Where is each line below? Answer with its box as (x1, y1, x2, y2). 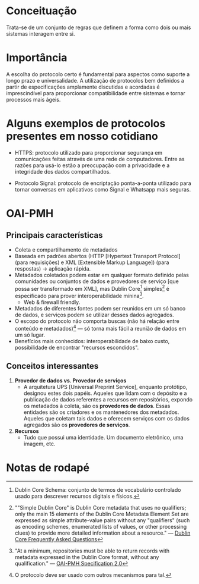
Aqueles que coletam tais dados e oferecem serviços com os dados (23, 415, 190, 422)
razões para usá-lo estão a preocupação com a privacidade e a (14, 162, 170, 169)
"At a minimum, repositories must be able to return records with (14, 547, 170, 554)
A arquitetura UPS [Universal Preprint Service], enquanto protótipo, (23, 383, 188, 390)
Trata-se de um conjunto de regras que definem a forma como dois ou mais (6, 24, 191, 31)
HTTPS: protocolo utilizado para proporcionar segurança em (14, 149, 163, 156)
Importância (6, 51, 68, 65)
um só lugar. (14, 331, 46, 338)
